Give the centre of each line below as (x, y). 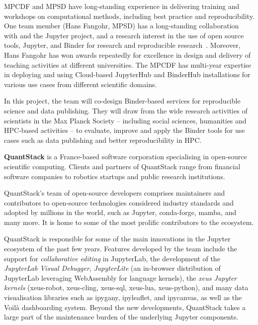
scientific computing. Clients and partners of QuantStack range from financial (122, 166)
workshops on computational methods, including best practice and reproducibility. (129, 16)
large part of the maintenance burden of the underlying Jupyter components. (121, 317)
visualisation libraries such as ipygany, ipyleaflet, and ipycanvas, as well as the (123, 297)
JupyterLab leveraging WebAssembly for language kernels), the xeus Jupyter (121, 277)
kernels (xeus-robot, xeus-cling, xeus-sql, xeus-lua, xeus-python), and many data (126, 287)
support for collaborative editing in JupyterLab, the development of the (112, 258)
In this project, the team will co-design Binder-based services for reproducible (122, 101)
